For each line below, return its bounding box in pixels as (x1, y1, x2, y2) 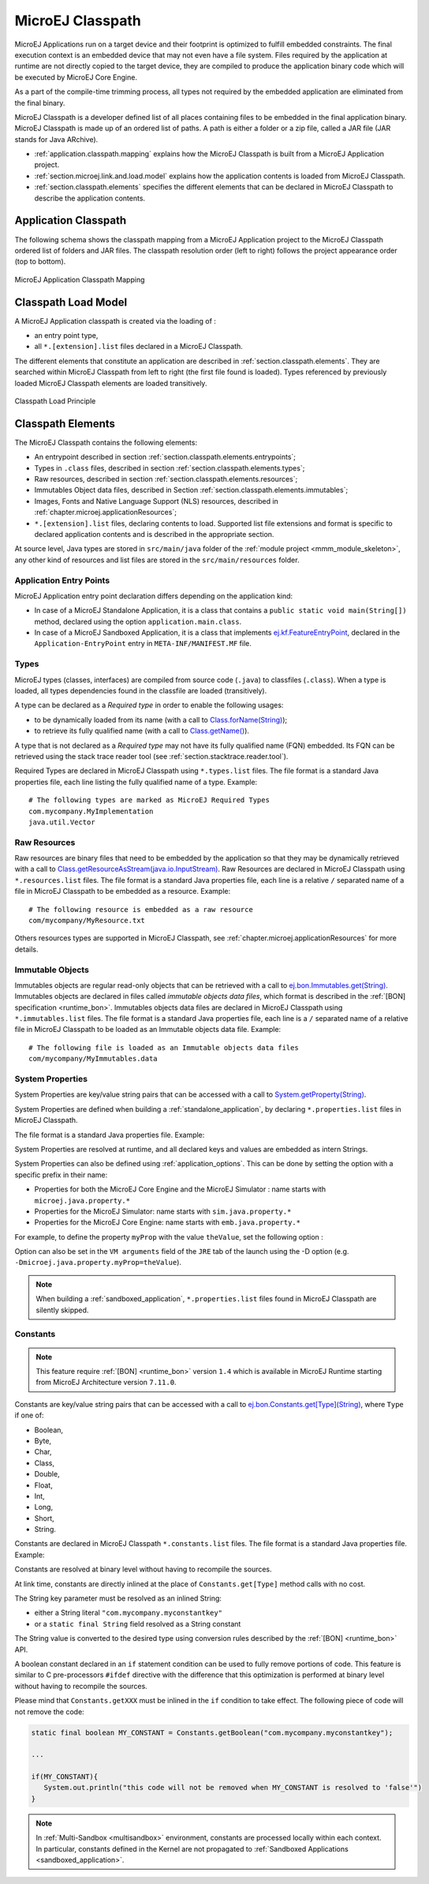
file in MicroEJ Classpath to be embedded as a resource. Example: (14, 887, 231, 896)
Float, (34, 1481, 53, 1490)
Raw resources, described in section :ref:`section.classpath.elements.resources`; (34, 475, 298, 484)
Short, (34, 1513, 54, 1523)
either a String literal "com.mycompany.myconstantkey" (34, 1608, 223, 1618)
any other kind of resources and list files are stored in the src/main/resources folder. (14, 555, 300, 565)
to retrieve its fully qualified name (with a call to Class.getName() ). (34, 726, 250, 736)
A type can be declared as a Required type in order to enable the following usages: (14, 700, 284, 710)
